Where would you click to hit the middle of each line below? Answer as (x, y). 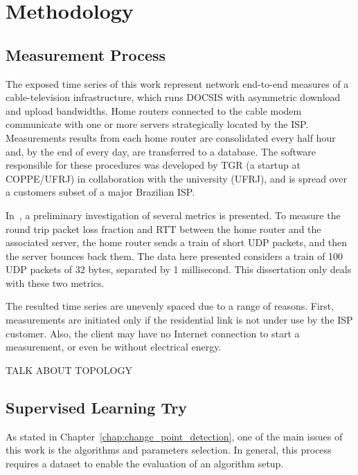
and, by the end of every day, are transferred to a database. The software (161, 151)
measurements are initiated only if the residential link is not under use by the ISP (179, 320)
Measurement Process (86, 54)
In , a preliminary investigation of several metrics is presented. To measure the (173, 215)
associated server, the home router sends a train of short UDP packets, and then (177, 242)
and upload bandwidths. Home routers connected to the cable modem (154, 110)
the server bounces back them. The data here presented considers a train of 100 (174, 255)
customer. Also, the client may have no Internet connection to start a (153, 333)
